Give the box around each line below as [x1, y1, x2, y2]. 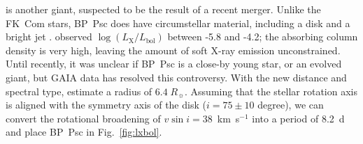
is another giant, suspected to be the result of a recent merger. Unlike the [6, 2, 321, 16]
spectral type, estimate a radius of [6, 83, 152, 98]
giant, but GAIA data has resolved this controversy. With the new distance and [6, 70, 347, 84]
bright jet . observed [6, 29, 92, 44]
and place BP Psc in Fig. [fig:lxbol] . [6, 125, 162, 139]
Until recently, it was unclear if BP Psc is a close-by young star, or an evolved [6, 56, 342, 71]
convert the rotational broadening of [6, 111, 161, 125]
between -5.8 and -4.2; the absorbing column [167, 29, 358, 44]
